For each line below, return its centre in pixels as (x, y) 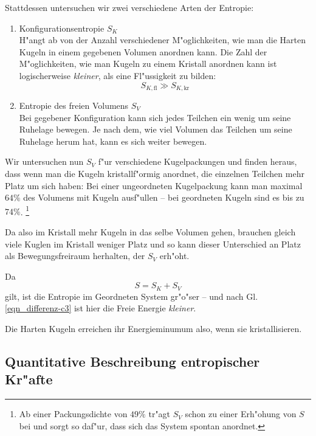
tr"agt (160, 414)
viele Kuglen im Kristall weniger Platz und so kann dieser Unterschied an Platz (153, 244)
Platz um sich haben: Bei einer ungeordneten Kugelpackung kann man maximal (154, 185)
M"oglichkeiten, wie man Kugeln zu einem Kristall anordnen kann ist (148, 64)
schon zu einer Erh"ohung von (241, 414)
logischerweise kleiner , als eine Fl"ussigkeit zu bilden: (118, 75)
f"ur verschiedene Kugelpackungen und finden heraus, (197, 161)
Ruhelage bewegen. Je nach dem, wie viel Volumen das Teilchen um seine (156, 129)
